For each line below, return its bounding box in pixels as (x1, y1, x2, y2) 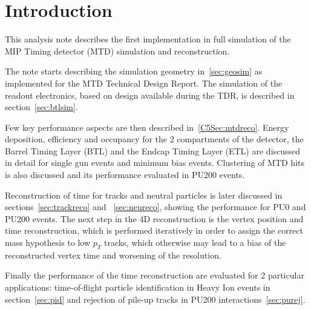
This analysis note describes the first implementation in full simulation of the (5, 33, 291, 45)
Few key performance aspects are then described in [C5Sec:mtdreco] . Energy (5, 120, 289, 133)
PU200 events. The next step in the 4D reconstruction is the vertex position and (5, 212, 304, 225)
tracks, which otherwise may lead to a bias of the (103, 236, 286, 249)
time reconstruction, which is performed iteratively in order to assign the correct (5, 224, 303, 237)
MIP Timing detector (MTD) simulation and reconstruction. (5, 44, 230, 57)
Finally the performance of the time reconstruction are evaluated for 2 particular (5, 269, 304, 282)
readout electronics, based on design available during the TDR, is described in (5, 88, 295, 101)
